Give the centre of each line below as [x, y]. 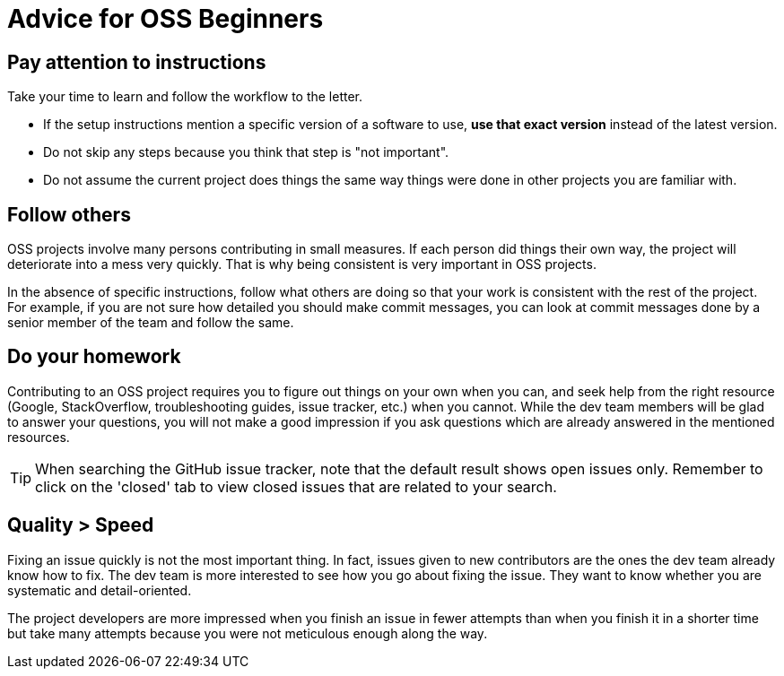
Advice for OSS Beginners [166, 19]
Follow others [69, 214]
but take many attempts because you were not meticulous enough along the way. [248, 633]
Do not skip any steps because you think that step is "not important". [246, 152]
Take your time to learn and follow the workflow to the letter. [185, 97]
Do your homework [94, 357]
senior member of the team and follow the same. [151, 323]
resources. [39, 437]
